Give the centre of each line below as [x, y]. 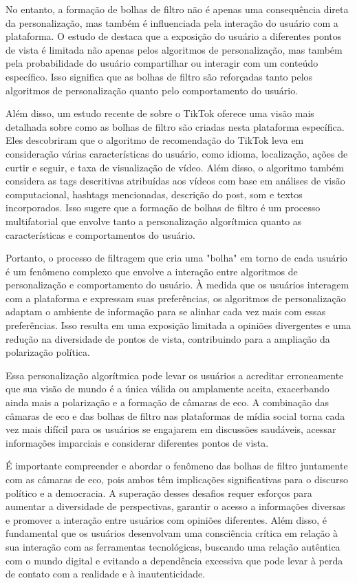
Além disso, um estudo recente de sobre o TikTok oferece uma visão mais [160, 113]
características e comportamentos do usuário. [100, 234]
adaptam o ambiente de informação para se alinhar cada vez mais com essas [166, 311]
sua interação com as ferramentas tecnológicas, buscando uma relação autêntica [173, 546]
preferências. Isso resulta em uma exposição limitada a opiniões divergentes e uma [178, 325]
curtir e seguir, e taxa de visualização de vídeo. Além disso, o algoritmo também [175, 167]
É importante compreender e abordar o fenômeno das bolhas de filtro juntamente [177, 466]
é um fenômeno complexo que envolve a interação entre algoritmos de [152, 271]
